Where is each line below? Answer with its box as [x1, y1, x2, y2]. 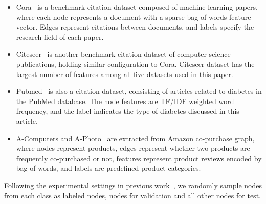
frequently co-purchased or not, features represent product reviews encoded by [16, 152, 262, 163]
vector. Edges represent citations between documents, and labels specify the [16, 21, 254, 32]
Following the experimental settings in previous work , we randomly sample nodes [4, 180, 262, 190]
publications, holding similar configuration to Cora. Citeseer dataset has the [16, 58, 255, 69]
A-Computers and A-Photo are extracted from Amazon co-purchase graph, [16, 133, 255, 143]
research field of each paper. [16, 31, 104, 42]
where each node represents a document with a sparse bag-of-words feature [16, 11, 251, 22]
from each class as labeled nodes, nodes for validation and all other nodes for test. [4, 190, 261, 200]
